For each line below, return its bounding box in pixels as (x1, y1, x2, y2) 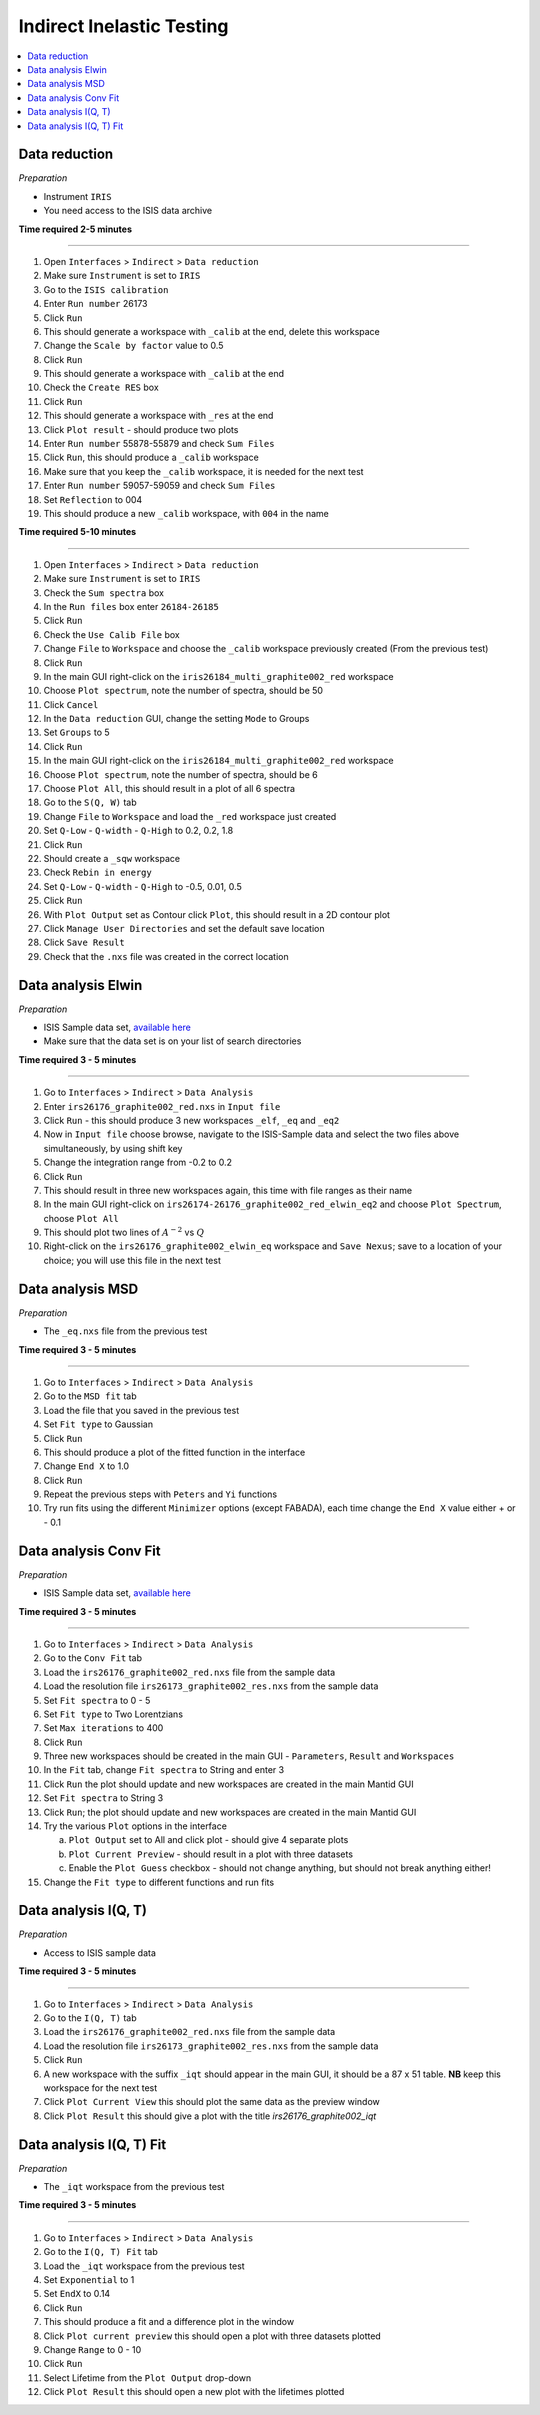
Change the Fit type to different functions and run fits (43, 1876, 275, 1888)
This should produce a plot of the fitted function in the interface (43, 1446, 306, 1458)
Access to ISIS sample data (43, 1946, 157, 1959)
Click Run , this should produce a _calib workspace (43, 451, 259, 464)
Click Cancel (43, 698, 99, 710)
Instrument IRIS (43, 190, 112, 202)
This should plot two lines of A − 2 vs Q (43, 1225, 205, 1239)
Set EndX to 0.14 (43, 2288, 111, 2300)
